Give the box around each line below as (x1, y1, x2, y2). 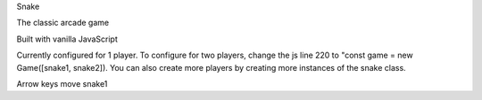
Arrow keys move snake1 (16, 78, 108, 88)
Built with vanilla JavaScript (16, 34, 118, 44)
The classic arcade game (16, 18, 110, 28)
